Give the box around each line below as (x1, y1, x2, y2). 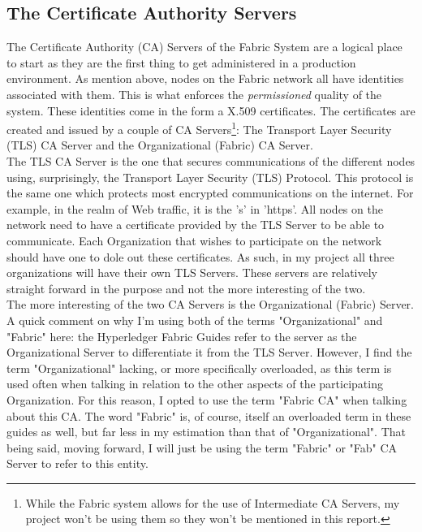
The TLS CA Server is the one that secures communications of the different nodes (6, 153, 416, 170)
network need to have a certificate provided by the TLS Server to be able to (6, 216, 385, 233)
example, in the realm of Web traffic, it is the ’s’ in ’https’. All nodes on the (6, 200, 383, 217)
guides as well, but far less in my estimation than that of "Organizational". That (6, 423, 407, 440)
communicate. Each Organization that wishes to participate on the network (6, 231, 382, 249)
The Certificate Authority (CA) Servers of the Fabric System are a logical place (6, 38, 403, 55)
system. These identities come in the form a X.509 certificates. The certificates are (6, 102, 416, 119)
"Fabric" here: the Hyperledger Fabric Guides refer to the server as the (6, 327, 357, 344)
